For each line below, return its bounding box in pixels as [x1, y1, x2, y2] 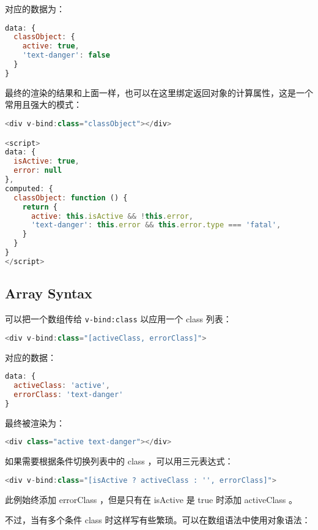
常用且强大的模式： [5, 98, 82, 111]
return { [22, 202, 57, 211]
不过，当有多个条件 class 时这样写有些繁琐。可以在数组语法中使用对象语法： [5, 513, 311, 526]
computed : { [5, 184, 53, 193]
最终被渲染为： [5, 416, 65, 429]
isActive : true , [13, 157, 79, 166]
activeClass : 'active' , [13, 381, 110, 390]
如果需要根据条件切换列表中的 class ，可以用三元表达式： [5, 455, 234, 468]
